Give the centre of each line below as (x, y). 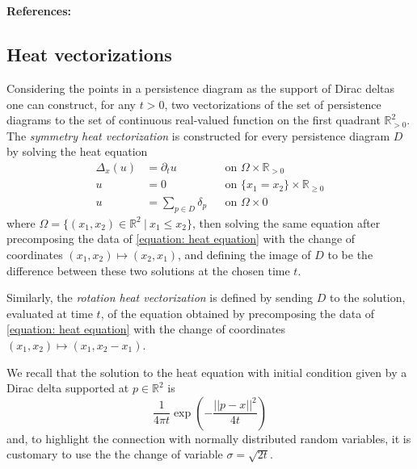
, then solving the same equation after (286, 222)
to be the (350, 254)
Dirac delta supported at (68, 388)
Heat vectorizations (89, 54)
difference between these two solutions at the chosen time (148, 270)
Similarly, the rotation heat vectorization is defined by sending (160, 297)
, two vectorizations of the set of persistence (273, 104)
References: (39, 11)
